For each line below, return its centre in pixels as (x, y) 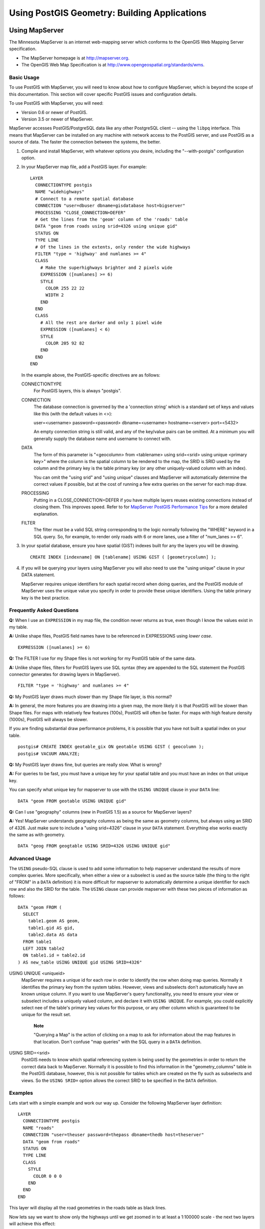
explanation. (46, 514)
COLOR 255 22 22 (65, 288)
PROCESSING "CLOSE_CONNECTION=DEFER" (80, 212)
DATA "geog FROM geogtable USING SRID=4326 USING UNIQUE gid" (94, 846)
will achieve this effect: (32, 1224)
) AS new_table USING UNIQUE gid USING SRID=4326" (80, 962)
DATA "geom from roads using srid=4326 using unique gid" (106, 226)
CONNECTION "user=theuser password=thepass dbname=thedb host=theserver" (113, 1135)
